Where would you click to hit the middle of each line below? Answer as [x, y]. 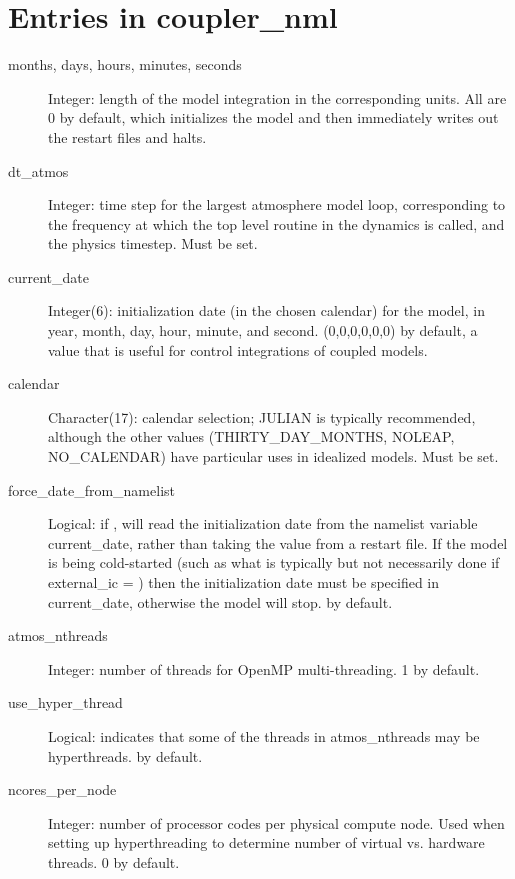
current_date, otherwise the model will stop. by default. [220, 601]
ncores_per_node [62, 789]
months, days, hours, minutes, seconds [125, 64]
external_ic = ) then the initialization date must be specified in [244, 582]
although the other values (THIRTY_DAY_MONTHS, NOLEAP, [251, 436]
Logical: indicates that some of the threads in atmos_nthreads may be [264, 735]
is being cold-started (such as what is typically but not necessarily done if [274, 562]
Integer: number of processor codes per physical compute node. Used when [276, 822]
